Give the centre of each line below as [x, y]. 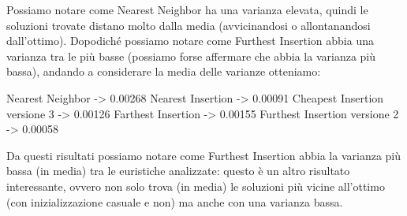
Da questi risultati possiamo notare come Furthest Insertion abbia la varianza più [204, 155]
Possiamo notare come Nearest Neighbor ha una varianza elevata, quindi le [187, 9]
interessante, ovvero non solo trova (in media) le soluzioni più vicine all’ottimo [196, 186]
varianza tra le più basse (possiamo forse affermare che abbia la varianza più [191, 56]
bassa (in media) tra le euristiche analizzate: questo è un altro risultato [178, 171]
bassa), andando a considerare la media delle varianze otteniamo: [164, 71]
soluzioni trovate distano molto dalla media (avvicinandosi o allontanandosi [189, 25]
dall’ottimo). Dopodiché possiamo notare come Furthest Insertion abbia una [190, 41]
